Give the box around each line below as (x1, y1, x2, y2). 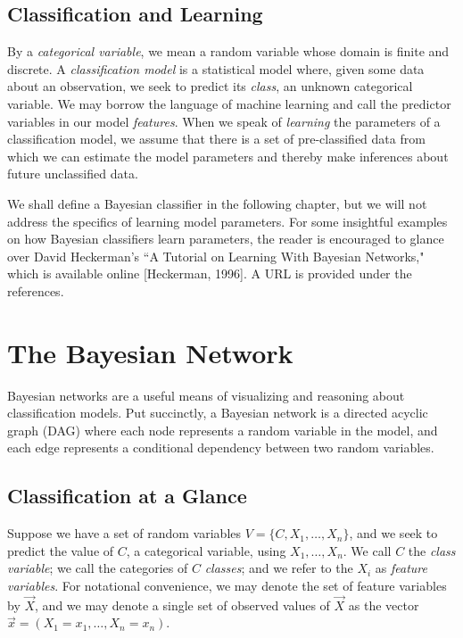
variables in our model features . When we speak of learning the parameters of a (7, 112, 441, 130)
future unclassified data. (7, 164, 138, 183)
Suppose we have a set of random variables (7, 524, 242, 543)
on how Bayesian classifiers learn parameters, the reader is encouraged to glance (7, 229, 444, 248)
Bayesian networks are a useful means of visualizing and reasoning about (7, 385, 405, 404)
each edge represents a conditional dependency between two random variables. (7, 438, 434, 457)
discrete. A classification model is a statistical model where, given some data (7, 59, 425, 78)
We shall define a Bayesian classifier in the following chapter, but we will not (7, 194, 427, 212)
